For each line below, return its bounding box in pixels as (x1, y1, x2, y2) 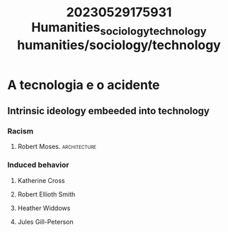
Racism (7, 126, 34, 136)
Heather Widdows (17, 204, 71, 212)
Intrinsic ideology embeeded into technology (7, 105, 210, 117)
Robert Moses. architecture (17, 143, 97, 151)
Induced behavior (7, 160, 69, 170)
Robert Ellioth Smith (17, 189, 76, 199)
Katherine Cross (17, 176, 65, 184)
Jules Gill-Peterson (17, 217, 74, 226)
